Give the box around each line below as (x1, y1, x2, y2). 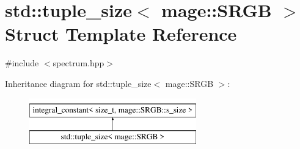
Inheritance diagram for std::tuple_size (5, 77, 152, 89)
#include (5, 57, 39, 69)
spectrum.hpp (53, 57, 104, 69)
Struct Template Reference (5, 21, 237, 46)
